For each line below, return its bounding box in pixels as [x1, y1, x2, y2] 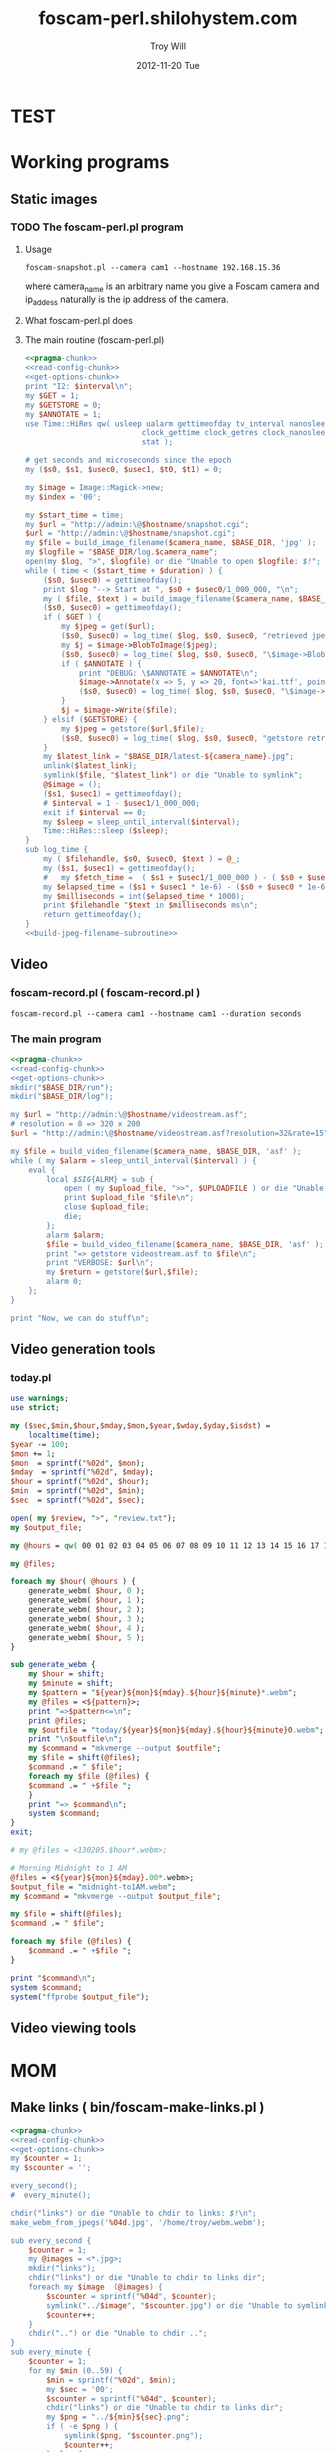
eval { [28, 1165, 56, 1175]
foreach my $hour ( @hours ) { [10, 1577, 137, 1587]
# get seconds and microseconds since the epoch [24, 455, 232, 466]
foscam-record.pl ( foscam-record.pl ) [10, 986, 201, 1000]
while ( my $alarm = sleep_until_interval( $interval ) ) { [10, 1155, 257, 1166]
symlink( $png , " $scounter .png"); [63, 2431, 203, 2441]
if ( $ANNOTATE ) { [61, 658, 142, 669]
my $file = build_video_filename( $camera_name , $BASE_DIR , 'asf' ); [10, 1146, 302, 1156]
